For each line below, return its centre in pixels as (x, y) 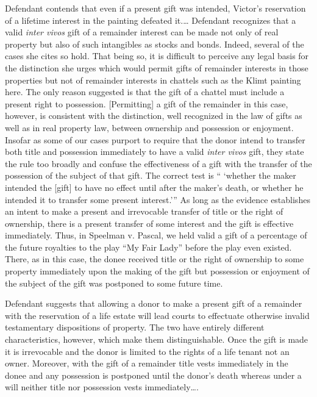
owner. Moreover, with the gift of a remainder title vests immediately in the (147, 363)
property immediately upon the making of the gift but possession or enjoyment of (157, 271)
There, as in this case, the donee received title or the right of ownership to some (155, 259)
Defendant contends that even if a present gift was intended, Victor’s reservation (155, 8)
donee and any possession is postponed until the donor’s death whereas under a (153, 375)
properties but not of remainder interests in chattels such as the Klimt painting (153, 80)
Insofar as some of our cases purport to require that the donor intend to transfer (155, 139)
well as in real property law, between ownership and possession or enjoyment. (149, 127)
